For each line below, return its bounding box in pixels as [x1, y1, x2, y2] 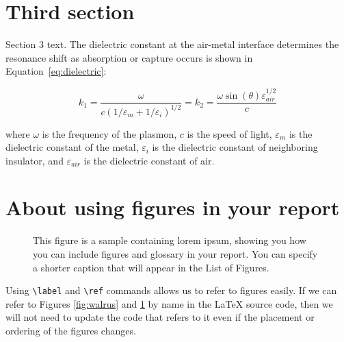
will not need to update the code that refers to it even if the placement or [5, 310, 315, 324]
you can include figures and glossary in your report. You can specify [33, 247, 318, 261]
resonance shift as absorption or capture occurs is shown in [5, 50, 253, 64]
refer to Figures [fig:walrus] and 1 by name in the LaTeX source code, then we [5, 296, 333, 310]
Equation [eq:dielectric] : [5, 64, 107, 78]
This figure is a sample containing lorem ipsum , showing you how [33, 233, 306, 247]
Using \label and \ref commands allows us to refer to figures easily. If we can [5, 283, 337, 297]
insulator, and [5, 153, 64, 167]
